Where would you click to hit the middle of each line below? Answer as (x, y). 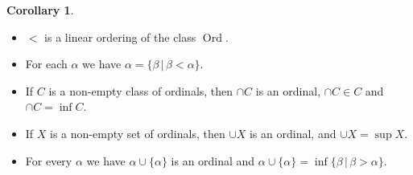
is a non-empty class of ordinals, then (141, 90)
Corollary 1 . (40, 10)
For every (49, 160)
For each (46, 64)
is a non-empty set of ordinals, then (138, 133)
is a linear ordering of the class (120, 37)
